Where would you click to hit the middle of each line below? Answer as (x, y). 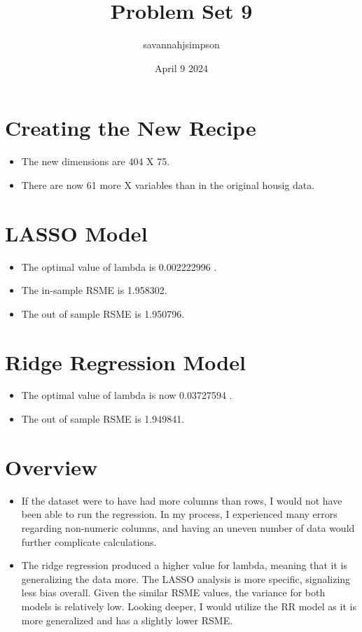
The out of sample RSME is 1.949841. (103, 419)
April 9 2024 (181, 68)
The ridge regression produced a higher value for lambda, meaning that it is (185, 565)
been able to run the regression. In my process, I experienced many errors (179, 514)
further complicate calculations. (89, 541)
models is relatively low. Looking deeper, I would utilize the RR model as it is (189, 606)
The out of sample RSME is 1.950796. (103, 313)
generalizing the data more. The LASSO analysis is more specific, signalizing (186, 578)
